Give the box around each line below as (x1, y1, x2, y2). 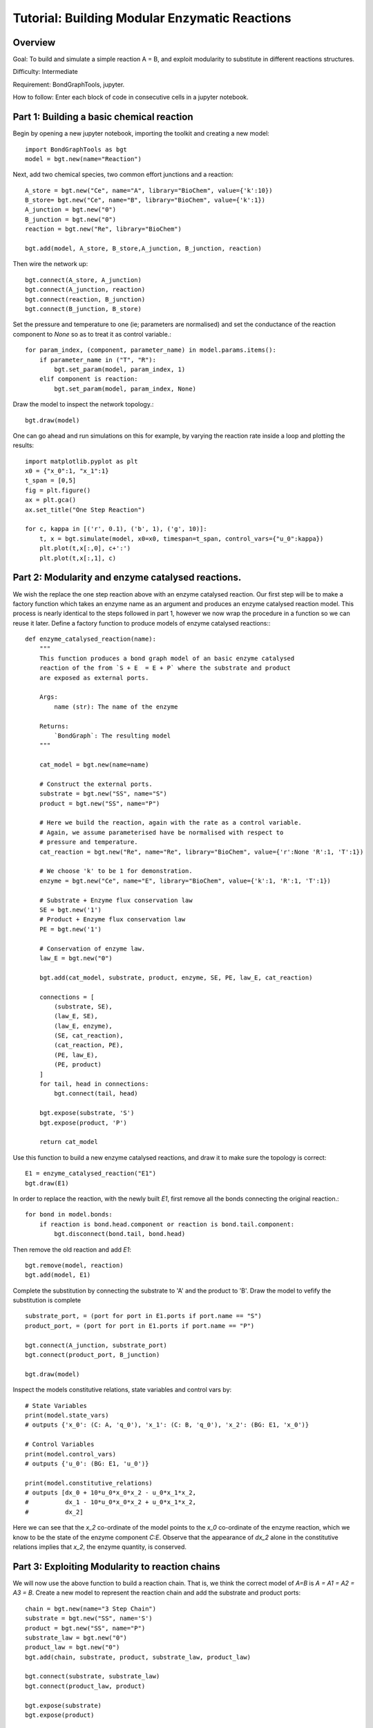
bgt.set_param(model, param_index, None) (54, 384, 197, 393)
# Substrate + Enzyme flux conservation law (39, 896, 193, 904)
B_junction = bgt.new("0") (25, 215, 117, 223)
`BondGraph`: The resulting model (54, 731, 171, 740)
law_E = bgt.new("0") (39, 954, 113, 962)
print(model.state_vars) (25, 1411, 109, 1419)
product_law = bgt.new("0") (25, 1644, 120, 1651)
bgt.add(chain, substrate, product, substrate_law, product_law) (25, 1653, 251, 1661)
